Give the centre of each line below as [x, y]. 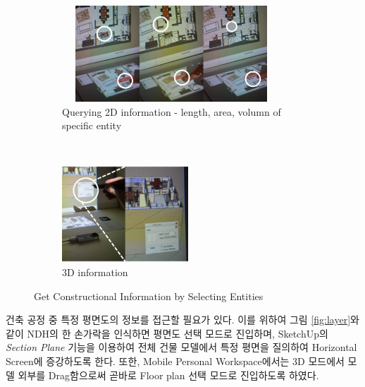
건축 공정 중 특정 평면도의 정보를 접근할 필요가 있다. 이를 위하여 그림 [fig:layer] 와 [182, 320]
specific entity [92, 125]
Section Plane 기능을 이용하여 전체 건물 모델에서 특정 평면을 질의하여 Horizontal [181, 347]
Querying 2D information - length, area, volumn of [172, 111]
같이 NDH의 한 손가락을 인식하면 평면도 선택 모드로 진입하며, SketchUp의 [167, 333]
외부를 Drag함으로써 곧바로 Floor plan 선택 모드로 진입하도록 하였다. [168, 375]
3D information [95, 272]
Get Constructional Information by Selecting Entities [149, 296]
